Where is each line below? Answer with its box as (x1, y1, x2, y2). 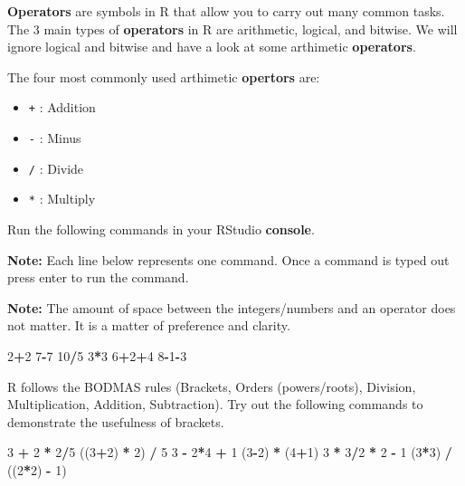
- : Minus (28, 129, 81, 148)
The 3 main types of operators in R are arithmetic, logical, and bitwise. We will (7, 19, 458, 38)
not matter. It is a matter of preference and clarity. (7, 316, 290, 335)
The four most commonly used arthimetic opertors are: (7, 67, 320, 86)
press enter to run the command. (7, 268, 189, 287)
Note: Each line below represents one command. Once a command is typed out (7, 250, 450, 269)
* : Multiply (28, 189, 96, 208)
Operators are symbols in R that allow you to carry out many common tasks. (7, 2, 445, 20)
